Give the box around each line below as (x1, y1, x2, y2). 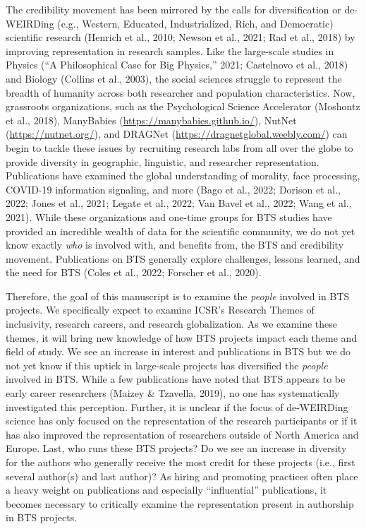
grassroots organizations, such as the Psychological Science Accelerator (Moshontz (6, 99, 360, 114)
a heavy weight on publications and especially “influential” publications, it (6, 482, 327, 497)
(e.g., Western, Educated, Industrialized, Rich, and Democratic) (57, 16, 334, 30)
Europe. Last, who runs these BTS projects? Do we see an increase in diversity (6, 441, 347, 456)
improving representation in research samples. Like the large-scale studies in (6, 43, 334, 58)
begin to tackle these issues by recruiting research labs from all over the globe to (6, 140, 353, 155)
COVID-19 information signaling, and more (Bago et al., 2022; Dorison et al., (6, 182, 341, 196)
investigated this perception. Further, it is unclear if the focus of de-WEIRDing (6, 399, 348, 414)
